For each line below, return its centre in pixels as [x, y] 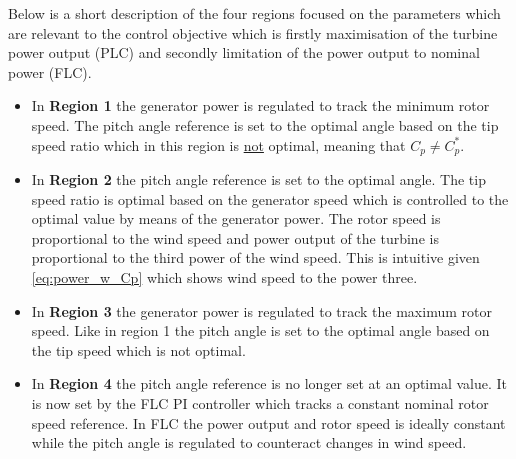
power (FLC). [50, 71]
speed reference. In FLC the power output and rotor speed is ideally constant [268, 422]
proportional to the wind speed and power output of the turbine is [235, 237]
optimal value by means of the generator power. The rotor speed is [236, 218]
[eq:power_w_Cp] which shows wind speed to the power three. [224, 276]
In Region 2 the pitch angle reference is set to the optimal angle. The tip [258, 179]
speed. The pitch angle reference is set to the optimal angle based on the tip [265, 124]
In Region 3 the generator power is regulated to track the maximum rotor [261, 310]
